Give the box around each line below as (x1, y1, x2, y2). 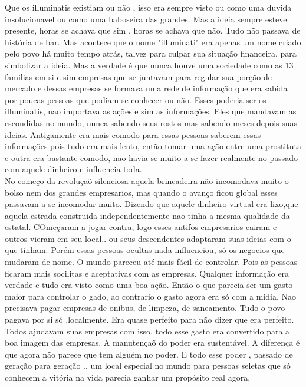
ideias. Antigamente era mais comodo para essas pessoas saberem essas (5, 128, 261, 140)
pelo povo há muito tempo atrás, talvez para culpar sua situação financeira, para (5, 47, 297, 60)
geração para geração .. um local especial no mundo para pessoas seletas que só (5, 359, 291, 372)
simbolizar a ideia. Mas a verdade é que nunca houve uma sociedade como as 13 (5, 58, 294, 71)
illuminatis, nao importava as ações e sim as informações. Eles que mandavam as (5, 105, 297, 117)
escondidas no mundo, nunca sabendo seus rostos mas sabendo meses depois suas (5, 116, 298, 129)
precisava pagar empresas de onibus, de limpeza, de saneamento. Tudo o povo (5, 301, 285, 314)
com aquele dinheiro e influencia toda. (5, 163, 142, 175)
